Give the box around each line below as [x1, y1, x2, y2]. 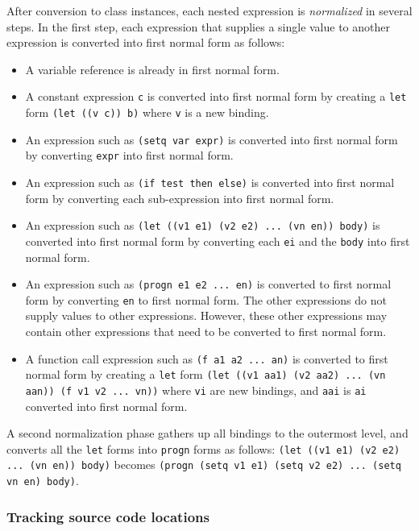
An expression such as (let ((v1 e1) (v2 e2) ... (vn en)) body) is [25, 217, 380, 234]
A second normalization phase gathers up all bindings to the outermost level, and [6, 425, 409, 442]
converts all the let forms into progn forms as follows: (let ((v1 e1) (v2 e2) [6, 440, 400, 457]
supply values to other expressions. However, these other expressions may [25, 307, 388, 324]
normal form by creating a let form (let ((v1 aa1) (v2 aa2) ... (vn [25, 366, 386, 383]
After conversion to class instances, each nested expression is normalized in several [6, 2, 413, 19]
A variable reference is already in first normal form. [25, 60, 280, 77]
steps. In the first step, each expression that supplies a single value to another [6, 18, 390, 35]
